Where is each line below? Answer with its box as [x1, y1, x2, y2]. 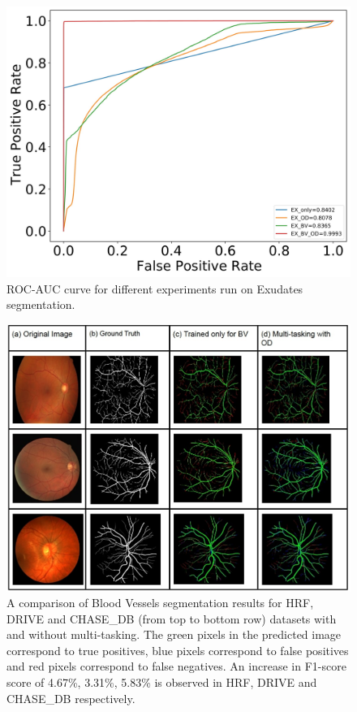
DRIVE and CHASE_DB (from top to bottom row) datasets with [6, 610, 337, 627]
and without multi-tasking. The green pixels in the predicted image [6, 626, 342, 643]
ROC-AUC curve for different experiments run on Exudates [6, 280, 303, 297]
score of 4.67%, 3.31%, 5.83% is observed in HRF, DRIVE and [6, 674, 317, 691]
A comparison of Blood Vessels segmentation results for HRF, [6, 594, 314, 611]
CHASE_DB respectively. [6, 689, 135, 706]
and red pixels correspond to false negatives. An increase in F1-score [6, 658, 346, 675]
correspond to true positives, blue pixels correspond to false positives [6, 641, 349, 658]
